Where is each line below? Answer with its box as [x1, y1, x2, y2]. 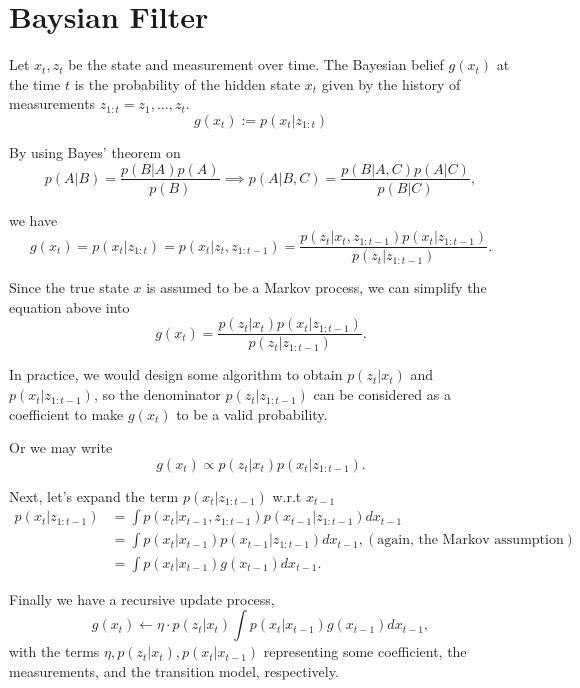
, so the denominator [93, 384, 221, 405]
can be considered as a [313, 384, 451, 405]
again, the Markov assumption [377, 533, 564, 548]
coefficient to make [9, 403, 124, 424]
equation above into [9, 296, 130, 317]
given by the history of [321, 73, 461, 94]
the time [9, 73, 61, 94]
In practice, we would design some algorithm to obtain [9, 364, 343, 385]
